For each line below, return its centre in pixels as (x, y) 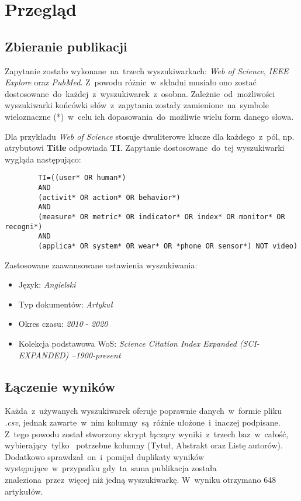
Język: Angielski (47, 284)
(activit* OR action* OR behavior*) (109, 197)
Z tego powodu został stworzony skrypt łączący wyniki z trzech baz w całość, (147, 433)
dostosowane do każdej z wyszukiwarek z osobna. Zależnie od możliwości (140, 93)
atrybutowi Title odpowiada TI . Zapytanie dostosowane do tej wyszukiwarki (145, 148)
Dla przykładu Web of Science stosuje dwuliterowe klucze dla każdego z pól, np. (150, 136)
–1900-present (96, 355)
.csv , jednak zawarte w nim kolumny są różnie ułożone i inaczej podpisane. (143, 422)
